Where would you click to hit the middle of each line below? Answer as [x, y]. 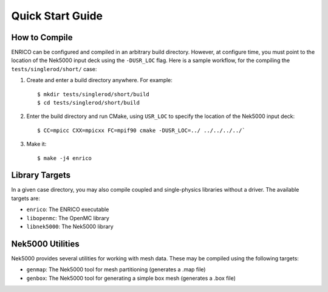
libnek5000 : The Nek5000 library [70, 227]
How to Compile [42, 37]
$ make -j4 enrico [65, 158]
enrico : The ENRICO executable [68, 209]
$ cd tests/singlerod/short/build [88, 103]
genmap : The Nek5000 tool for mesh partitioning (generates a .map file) [116, 269]
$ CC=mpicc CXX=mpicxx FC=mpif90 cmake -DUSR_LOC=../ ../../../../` [141, 130]
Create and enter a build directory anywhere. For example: [100, 80]
